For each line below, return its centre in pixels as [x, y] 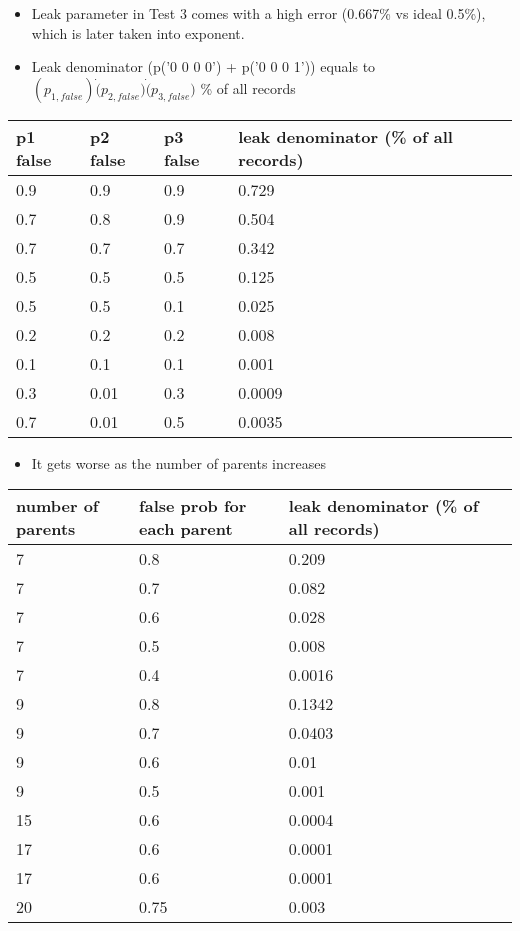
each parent [186, 529]
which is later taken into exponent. [138, 32]
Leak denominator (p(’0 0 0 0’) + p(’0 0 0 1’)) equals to [203, 66]
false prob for [193, 506]
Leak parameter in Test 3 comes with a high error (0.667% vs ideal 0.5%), [258, 13]
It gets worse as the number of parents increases [178, 462]
